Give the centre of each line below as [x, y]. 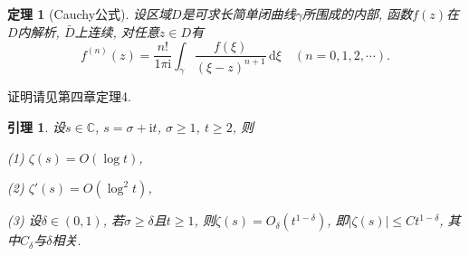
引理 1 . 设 [36, 127]
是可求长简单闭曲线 [239, 14]
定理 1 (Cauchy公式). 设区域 [90, 14]
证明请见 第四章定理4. [69, 96]
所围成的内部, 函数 [357, 14]
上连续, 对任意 [117, 31]
